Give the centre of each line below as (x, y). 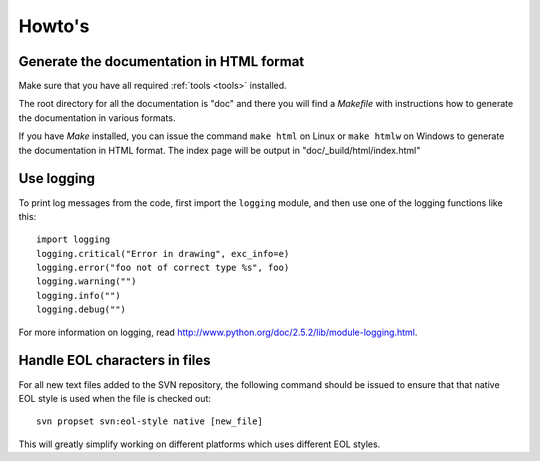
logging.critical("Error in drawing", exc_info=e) (163, 253)
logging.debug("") (81, 309)
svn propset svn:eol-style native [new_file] (150, 421)
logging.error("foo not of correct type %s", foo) (163, 268)
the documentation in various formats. (97, 117)
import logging (73, 239)
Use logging (56, 178)
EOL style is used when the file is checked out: (115, 398)
